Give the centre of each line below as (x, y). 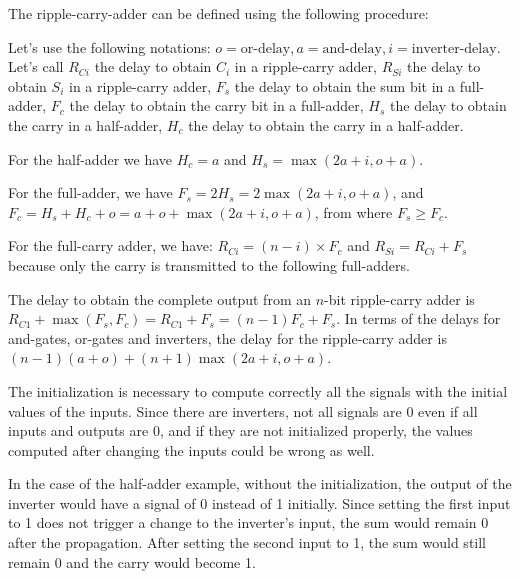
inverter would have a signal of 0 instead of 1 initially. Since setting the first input (259, 502)
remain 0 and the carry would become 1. (132, 561)
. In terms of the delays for (418, 318)
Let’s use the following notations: (109, 46)
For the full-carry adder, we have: (110, 245)
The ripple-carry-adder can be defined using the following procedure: (218, 13)
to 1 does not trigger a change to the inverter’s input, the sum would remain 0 (248, 522)
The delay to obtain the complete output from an (159, 298)
